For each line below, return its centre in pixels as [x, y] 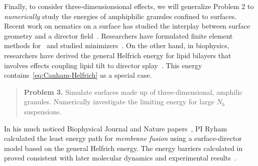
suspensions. [43, 111]
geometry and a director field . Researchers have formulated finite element [118, 35]
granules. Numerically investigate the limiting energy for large [119, 102]
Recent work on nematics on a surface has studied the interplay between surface [127, 26]
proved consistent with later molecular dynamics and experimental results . [120, 158]
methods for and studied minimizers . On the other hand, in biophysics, [117, 45]
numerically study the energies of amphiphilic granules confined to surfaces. [120, 16]
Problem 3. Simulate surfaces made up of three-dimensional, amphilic [133, 92]
